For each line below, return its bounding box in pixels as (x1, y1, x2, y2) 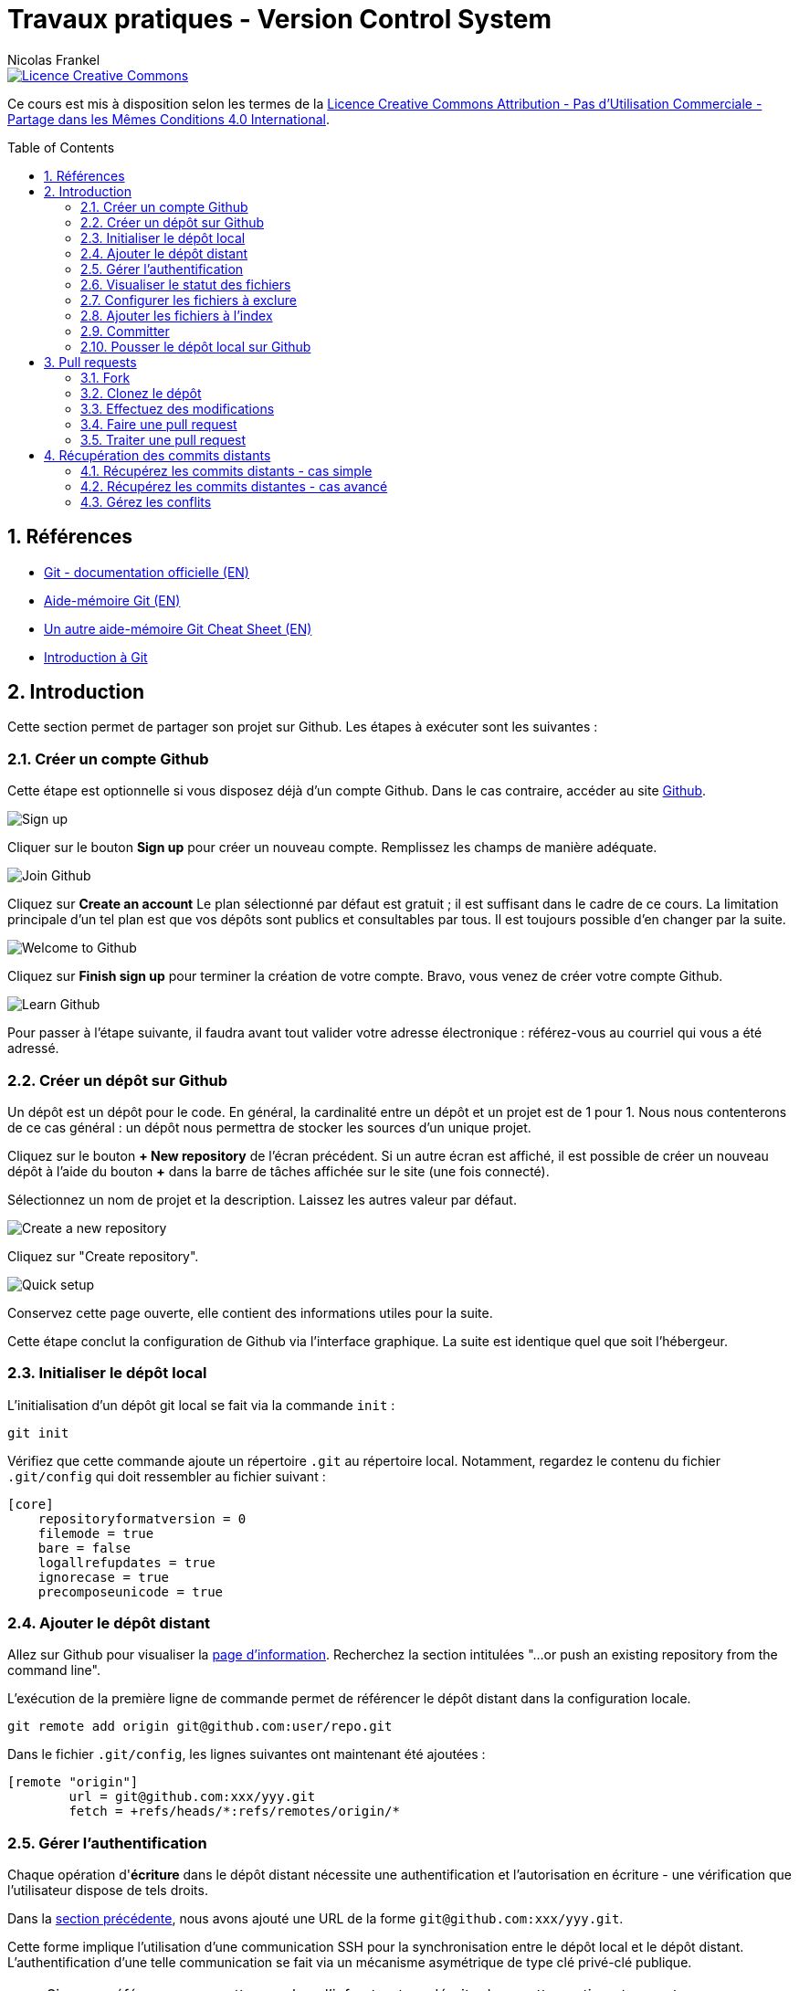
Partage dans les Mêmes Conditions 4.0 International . (7, 111, 330, 127)
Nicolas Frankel (7, 51, 100, 68)
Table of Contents (7, 139, 115, 155)
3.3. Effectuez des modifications (80, 400, 275, 416)
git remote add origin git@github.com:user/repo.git (7, 1719, 393, 1734)
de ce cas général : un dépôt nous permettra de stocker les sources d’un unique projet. (7, 1119, 531, 1135)
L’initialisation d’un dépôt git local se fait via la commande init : (7, 1396, 395, 1413)
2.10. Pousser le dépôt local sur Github (80, 338, 311, 354)
